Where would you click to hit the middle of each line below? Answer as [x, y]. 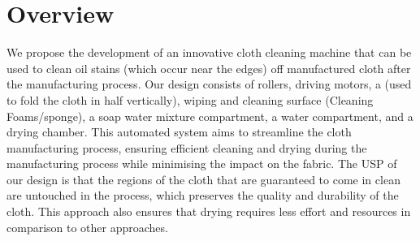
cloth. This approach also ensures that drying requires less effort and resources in [209, 211]
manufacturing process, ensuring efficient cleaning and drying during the [187, 147]
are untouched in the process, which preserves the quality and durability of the [203, 195]
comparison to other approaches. [87, 227]
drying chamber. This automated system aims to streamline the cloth [179, 132]
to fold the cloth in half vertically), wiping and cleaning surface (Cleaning [190, 99]
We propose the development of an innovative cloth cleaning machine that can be [209, 52]
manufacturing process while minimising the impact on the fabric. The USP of [202, 164]
